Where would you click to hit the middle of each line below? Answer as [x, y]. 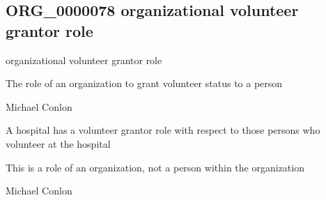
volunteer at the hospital [58, 143]
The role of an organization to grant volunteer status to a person [144, 83]
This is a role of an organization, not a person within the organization [155, 167]
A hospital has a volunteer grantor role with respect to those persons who [163, 130]
